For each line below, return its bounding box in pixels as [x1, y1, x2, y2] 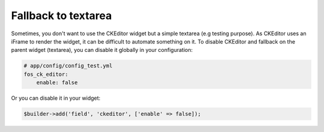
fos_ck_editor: [23, 70, 68, 78]
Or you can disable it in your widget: [11, 94, 101, 102]
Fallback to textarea [11, 9, 112, 22]
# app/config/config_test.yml [23, 63, 113, 69]
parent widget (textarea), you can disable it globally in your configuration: [11, 47, 193, 54]
